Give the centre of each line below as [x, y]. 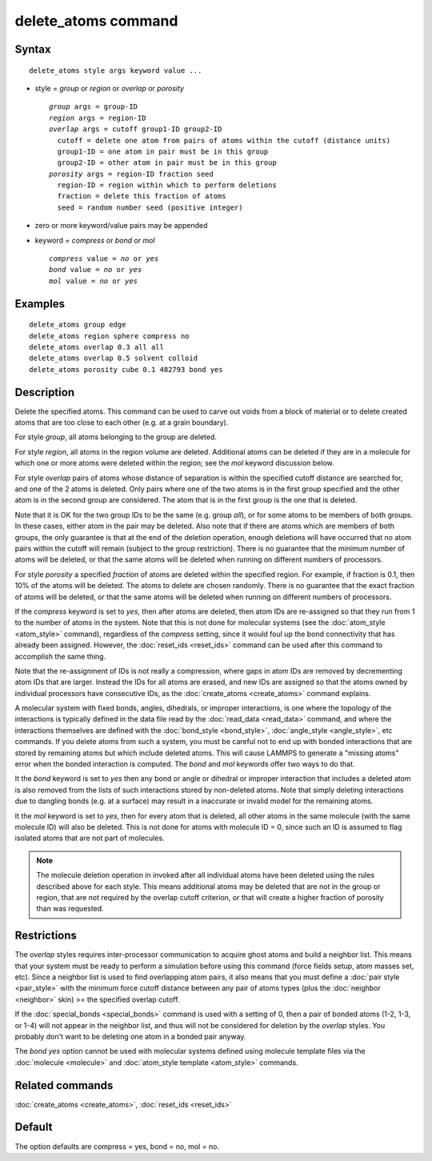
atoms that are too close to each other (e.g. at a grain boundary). [122, 422]
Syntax [33, 49]
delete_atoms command [96, 21]
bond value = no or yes [96, 270]
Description [45, 392]
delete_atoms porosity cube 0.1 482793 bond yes [126, 369]
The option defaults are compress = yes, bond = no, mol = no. [117, 1146]
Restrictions [46, 936]
